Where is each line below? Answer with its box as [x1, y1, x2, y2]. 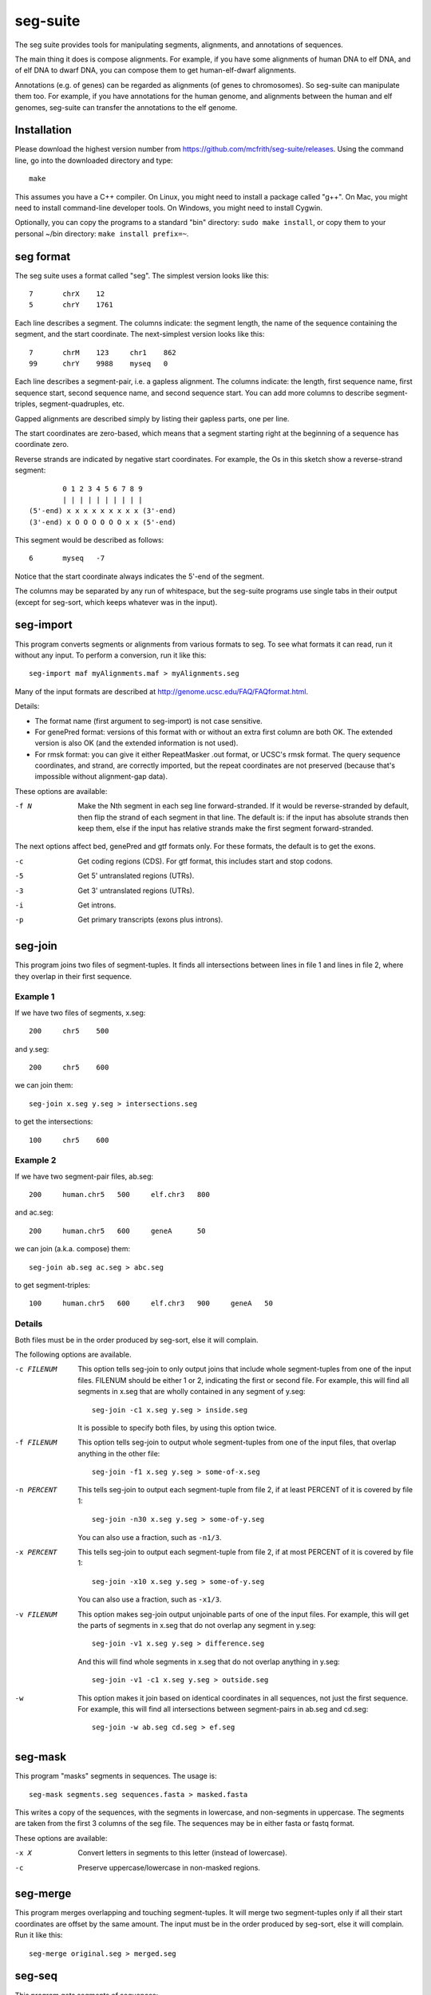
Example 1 [14, 991, 55, 1002]
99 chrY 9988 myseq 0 [29, 359, 168, 368]
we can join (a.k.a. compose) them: [14, 1244, 131, 1254]
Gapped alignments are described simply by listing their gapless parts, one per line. [14, 413, 290, 423]
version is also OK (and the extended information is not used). [34, 738, 239, 748]
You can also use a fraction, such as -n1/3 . [77, 1532, 222, 1542]
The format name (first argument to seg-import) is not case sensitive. [34, 716, 263, 725]
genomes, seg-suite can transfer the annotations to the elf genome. [14, 102, 238, 112]
